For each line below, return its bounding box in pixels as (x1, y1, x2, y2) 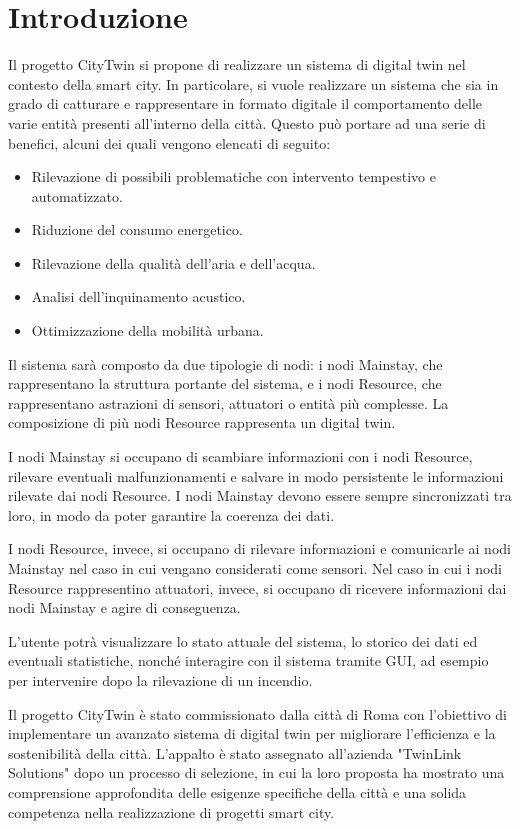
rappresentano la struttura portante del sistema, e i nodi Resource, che (8, 373, 442, 394)
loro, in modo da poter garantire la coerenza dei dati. (8, 504, 335, 525)
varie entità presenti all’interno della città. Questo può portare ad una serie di (8, 112, 486, 133)
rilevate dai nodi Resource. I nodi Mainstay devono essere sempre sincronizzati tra (8, 485, 512, 506)
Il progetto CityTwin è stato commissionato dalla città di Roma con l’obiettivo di (8, 703, 507, 724)
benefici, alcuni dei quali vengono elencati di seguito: (8, 132, 331, 153)
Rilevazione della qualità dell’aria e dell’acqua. (31, 252, 316, 273)
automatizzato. (31, 185, 123, 206)
